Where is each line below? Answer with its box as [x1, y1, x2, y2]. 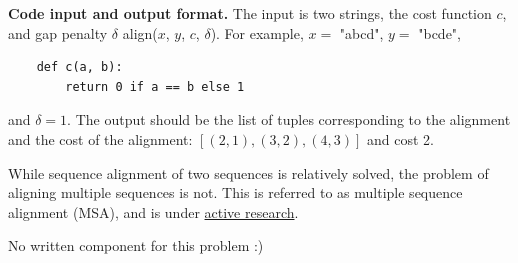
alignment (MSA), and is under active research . [8, 201, 299, 222]
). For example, [210, 22, 304, 43]
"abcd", [339, 22, 384, 43]
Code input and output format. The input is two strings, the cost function [8, 3, 492, 23]
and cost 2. [366, 128, 434, 149]
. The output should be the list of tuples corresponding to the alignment [67, 109, 511, 130]
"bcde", [418, 22, 461, 43]
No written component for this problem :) [8, 235, 264, 256]
